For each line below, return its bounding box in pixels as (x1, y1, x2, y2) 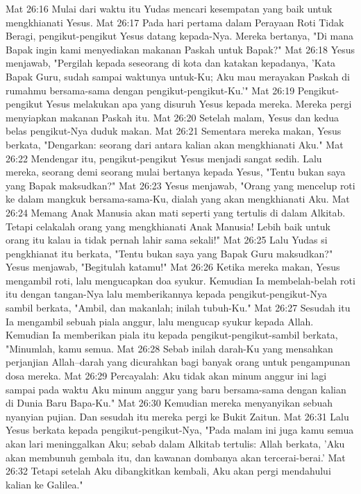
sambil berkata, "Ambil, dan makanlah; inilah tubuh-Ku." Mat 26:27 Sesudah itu (6, 300, 351, 315)
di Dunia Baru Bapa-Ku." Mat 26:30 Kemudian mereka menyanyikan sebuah (6, 395, 333, 410)
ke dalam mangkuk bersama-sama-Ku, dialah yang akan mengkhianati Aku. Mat (6, 191, 350, 206)
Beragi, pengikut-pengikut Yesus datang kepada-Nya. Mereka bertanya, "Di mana (6, 28, 353, 43)
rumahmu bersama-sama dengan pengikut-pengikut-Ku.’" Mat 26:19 (6, 83, 295, 97)
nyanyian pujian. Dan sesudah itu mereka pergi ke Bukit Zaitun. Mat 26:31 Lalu (6, 409, 349, 423)
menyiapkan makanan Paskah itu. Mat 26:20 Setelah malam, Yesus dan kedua (6, 110, 339, 124)
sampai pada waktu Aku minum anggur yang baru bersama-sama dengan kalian (6, 382, 346, 396)
